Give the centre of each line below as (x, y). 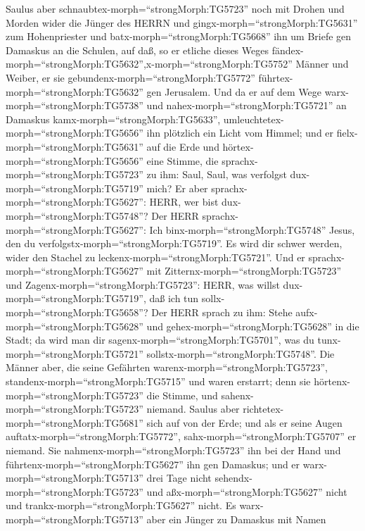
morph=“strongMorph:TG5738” (75, 105)
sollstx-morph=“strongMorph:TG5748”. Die (241, 353)
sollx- (213, 298)
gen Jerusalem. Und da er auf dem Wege (234, 91)
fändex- (288, 50)
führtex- (276, 77)
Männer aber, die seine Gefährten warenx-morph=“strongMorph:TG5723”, (167, 367)
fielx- (347, 133)
